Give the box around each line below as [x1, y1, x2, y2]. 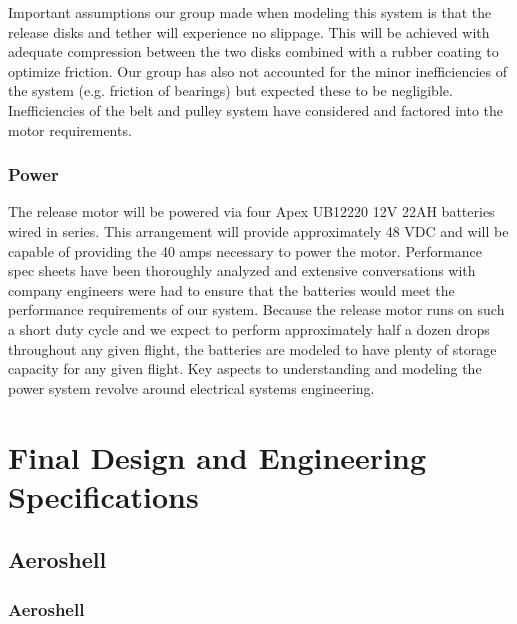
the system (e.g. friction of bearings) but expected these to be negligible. [8, 80, 453, 101]
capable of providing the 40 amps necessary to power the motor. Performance [8, 240, 482, 261]
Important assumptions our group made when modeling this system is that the [8, 2, 492, 22]
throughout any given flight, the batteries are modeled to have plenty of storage [8, 338, 497, 359]
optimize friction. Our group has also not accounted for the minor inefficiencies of [8, 60, 507, 81]
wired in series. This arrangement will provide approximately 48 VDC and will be [8, 220, 509, 241]
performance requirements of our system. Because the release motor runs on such [8, 299, 505, 320]
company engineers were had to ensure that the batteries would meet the [8, 279, 455, 300]
